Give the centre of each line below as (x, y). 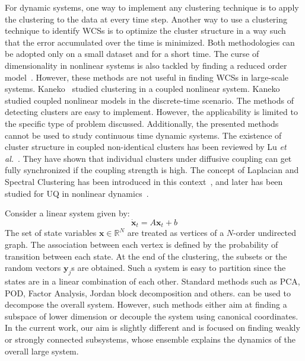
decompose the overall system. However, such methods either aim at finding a (146, 304)
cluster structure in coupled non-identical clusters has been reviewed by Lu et (146, 147)
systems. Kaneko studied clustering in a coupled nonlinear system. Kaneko (142, 89)
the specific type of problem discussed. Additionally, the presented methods (142, 123)
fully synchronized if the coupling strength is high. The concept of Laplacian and (152, 170)
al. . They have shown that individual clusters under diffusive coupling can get (148, 158)
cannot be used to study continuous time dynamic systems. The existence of (143, 135)
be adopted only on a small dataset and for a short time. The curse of (132, 54)
